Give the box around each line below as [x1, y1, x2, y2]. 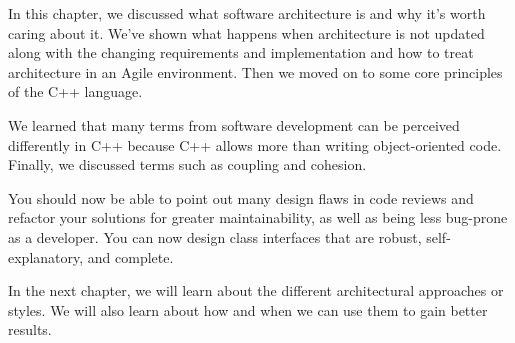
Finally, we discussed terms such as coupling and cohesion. [8, 154, 367, 175]
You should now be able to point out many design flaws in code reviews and [8, 187, 474, 208]
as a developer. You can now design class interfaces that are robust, [8, 226, 422, 247]
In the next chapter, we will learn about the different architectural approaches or [8, 280, 504, 301]
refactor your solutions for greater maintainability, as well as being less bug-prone [8, 207, 508, 228]
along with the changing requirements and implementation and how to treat [8, 42, 474, 63]
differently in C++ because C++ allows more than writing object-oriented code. [8, 134, 502, 155]
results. [8, 319, 52, 340]
